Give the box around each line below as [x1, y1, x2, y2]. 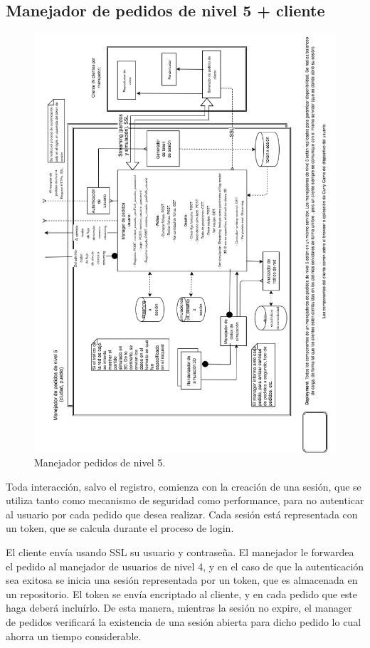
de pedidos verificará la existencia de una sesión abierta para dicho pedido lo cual [6, 615, 361, 629]
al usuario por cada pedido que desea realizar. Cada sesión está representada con [6, 506, 358, 521]
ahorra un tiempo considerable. [6, 628, 142, 643]
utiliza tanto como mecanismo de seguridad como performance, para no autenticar [6, 493, 364, 508]
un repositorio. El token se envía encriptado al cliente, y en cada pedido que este [6, 586, 358, 601]
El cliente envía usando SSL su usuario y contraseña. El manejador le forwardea [6, 545, 354, 560]
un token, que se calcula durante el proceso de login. [6, 521, 234, 535]
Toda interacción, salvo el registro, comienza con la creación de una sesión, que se [6, 479, 361, 493]
